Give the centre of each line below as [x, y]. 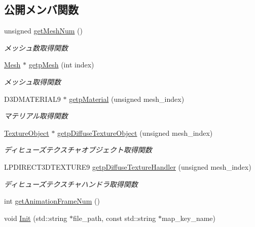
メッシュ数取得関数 [36, 47]
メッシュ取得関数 [32, 81]
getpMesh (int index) [61, 65]
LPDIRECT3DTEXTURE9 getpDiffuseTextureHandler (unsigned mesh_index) [128, 166]
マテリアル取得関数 [36, 116]
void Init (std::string [36, 218]
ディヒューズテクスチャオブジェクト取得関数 [78, 150]
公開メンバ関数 [41, 9]
